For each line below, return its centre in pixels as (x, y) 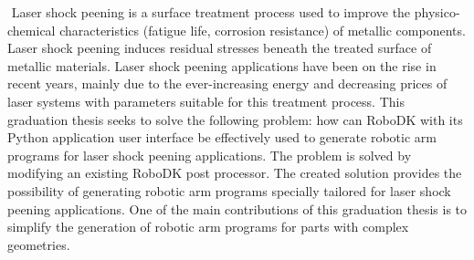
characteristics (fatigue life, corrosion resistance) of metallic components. (263, 30)
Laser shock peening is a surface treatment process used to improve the (211, 12)
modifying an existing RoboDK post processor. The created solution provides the (235, 173)
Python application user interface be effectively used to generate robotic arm (222, 137)
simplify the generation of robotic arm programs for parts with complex (208, 227)
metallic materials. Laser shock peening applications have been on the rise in (222, 65)
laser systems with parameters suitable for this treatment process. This (206, 101)
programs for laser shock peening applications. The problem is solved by (210, 155)
